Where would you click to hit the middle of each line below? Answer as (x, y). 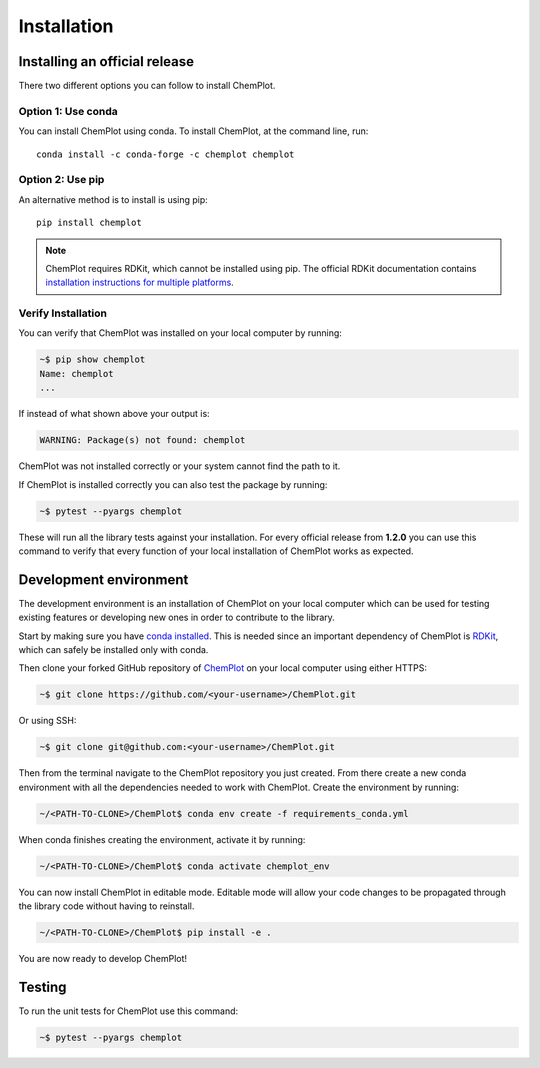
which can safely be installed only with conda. (113, 649)
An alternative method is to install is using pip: (113, 199)
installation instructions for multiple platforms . (139, 282)
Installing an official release (106, 61)
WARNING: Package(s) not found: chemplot (142, 440)
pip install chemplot (89, 223)
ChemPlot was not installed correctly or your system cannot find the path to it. (179, 466)
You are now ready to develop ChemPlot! (103, 958)
